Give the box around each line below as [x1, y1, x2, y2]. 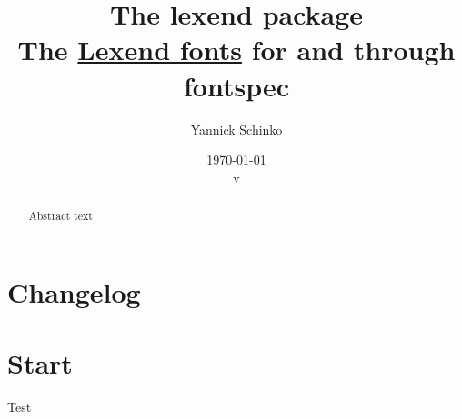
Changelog [7, 273, 141, 310]
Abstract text [28, 208, 93, 224]
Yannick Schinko [190, 119, 283, 138]
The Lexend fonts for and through [17, 31, 456, 68]
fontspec [183, 66, 289, 104]
